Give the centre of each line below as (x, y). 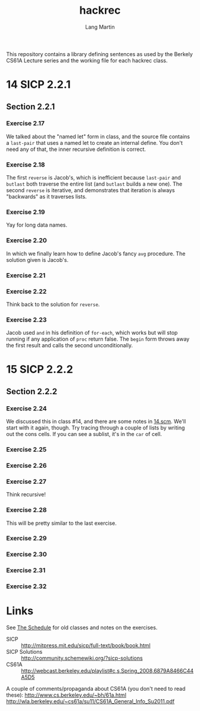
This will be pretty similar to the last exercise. (62, 523)
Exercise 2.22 (26, 291)
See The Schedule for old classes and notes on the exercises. (82, 627)
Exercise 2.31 (26, 570)
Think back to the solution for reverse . (53, 304)
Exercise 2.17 (25, 123)
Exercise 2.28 (26, 510)
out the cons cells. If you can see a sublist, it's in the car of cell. (84, 434)
